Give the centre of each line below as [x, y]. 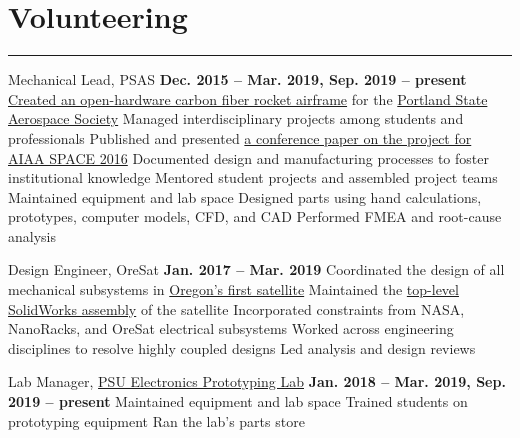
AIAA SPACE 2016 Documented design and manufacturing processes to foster [248, 157]
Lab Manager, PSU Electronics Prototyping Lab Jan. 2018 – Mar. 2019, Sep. [257, 381]
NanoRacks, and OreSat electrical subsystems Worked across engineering [231, 328]
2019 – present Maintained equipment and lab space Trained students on [238, 401]
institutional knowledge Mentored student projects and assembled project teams [253, 177]
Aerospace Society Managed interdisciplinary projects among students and [236, 118]
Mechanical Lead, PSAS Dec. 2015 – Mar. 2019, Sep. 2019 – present [237, 79]
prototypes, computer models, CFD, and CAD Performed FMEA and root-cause [255, 216]
